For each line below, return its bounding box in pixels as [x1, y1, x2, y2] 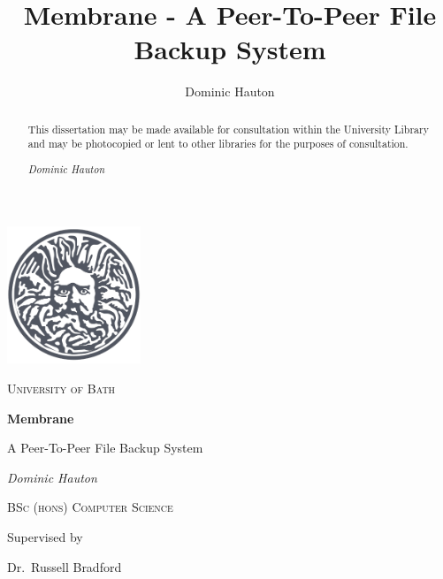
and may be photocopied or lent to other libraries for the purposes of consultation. [27, 136, 409, 151]
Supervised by [7, 527, 83, 545]
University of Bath [7, 379, 116, 397]
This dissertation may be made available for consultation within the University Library [27, 121, 429, 136]
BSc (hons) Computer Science [7, 498, 173, 516]
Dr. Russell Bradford [7, 557, 122, 575]
